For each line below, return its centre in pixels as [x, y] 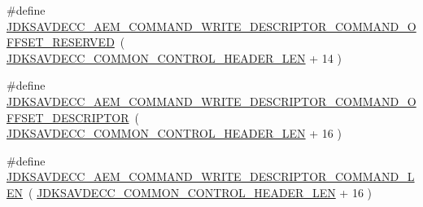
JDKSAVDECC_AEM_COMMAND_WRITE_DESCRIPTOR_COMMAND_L [211, 176]
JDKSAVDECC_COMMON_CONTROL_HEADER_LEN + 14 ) [174, 57]
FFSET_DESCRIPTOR [68, 117]
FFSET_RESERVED [61, 42]
